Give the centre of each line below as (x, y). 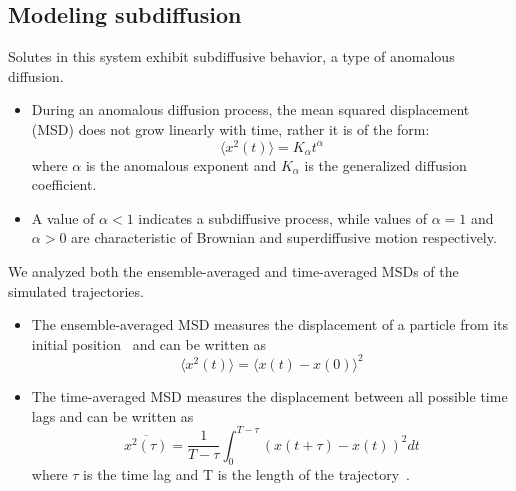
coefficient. (64, 184)
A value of (63, 217)
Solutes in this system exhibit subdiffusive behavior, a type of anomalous (231, 56)
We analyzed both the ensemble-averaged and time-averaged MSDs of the (233, 271)
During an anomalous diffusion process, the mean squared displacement (250, 109)
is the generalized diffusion (385, 164)
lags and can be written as (112, 415)
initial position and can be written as (149, 343)
